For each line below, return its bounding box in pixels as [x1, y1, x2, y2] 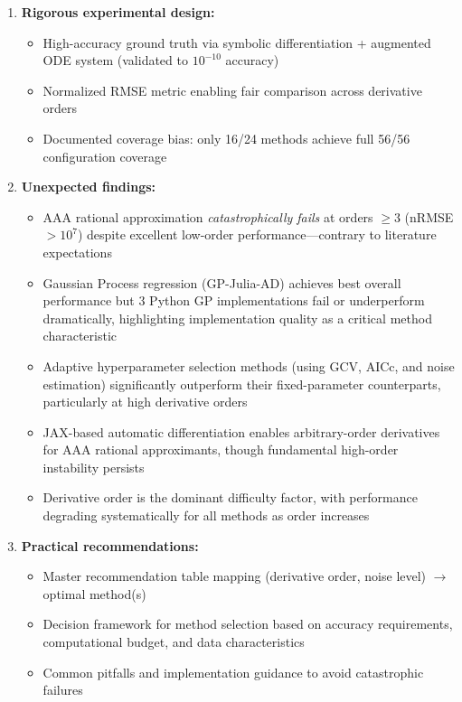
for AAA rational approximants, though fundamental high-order [42, 440, 399, 459]
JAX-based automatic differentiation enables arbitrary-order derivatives [42, 422, 440, 441]
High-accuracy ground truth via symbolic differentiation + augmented [42, 33, 431, 51]
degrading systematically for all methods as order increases [42, 506, 370, 525]
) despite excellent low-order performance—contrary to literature [77, 225, 437, 244]
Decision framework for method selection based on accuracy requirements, [42, 614, 453, 633]
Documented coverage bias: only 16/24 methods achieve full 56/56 [42, 128, 410, 147]
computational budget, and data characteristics [42, 632, 305, 651]
